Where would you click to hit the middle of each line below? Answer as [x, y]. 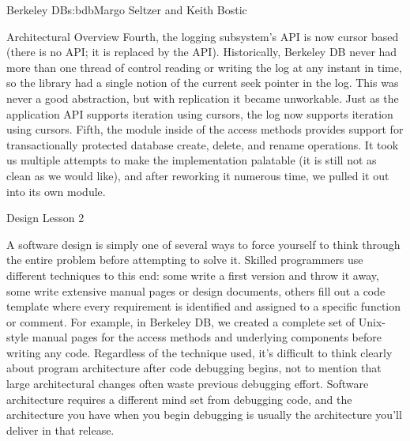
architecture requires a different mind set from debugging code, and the [179, 399]
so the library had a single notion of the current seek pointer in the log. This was [203, 83]
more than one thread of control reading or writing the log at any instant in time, [204, 67]
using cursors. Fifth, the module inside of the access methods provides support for [205, 129]
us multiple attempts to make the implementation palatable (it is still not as [192, 160]
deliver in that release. [60, 430]
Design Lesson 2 [45, 218]
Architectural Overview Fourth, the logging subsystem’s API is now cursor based [203, 36]
